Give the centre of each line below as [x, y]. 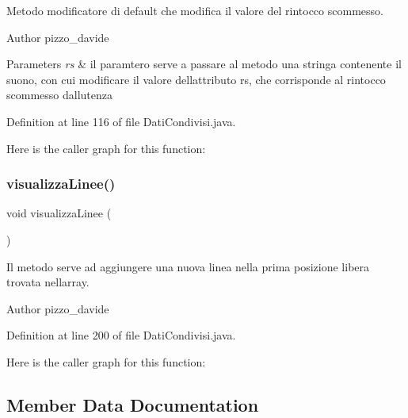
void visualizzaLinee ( [59, 213]
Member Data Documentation [133, 404]
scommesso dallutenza [59, 95]
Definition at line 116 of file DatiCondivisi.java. [121, 121]
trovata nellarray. [48, 282]
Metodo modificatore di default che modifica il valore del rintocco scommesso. [195, 10]
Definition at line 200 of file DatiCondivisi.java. [121, 335]
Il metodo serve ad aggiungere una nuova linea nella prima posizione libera [188, 266]
